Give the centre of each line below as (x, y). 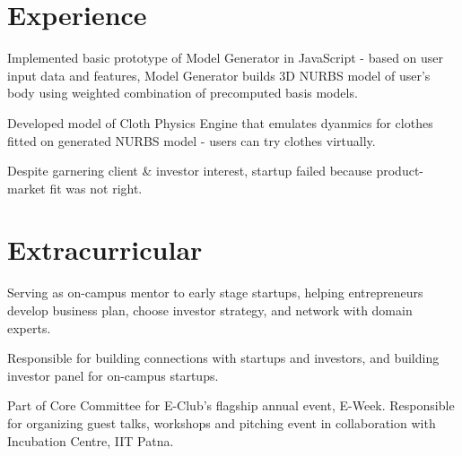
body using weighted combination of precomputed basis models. (183, 93)
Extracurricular (105, 250)
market (26, 188)
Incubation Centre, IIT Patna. (91, 440)
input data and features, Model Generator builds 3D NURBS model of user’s (219, 75)
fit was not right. (96, 188)
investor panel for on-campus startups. (113, 375)
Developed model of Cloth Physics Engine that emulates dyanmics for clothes (220, 122)
